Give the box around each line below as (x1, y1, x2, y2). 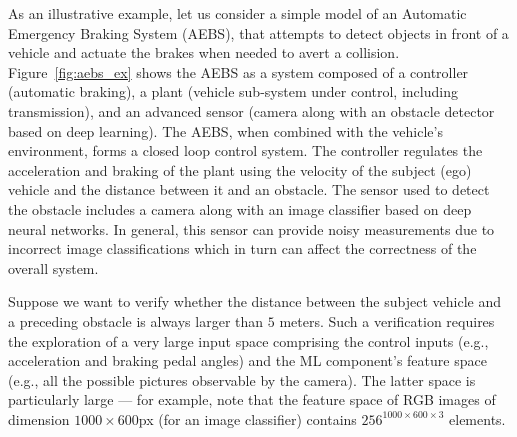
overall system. (8, 257, 99, 278)
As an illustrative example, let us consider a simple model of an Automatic (8, 3, 467, 23)
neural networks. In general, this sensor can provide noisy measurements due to (8, 218, 495, 239)
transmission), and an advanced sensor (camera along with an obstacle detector (8, 100, 495, 121)
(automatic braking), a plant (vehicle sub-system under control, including (8, 81, 458, 102)
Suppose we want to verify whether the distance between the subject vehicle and (8, 291, 501, 312)
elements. (449, 408, 506, 429)
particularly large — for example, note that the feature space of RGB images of (8, 389, 496, 410)
